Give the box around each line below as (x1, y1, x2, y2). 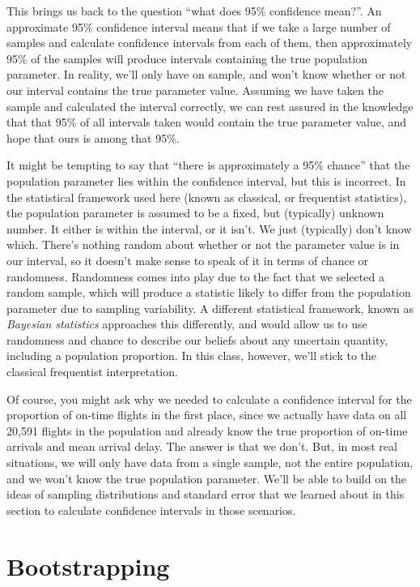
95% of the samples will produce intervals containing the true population (6, 49, 368, 66)
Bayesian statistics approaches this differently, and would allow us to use (6, 315, 367, 332)
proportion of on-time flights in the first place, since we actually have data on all (6, 406, 407, 423)
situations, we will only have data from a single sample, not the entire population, (6, 454, 414, 471)
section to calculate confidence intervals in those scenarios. (6, 501, 296, 518)
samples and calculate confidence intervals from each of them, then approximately (6, 34, 413, 51)
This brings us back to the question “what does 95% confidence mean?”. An (6, 2, 382, 19)
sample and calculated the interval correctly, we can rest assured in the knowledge (6, 97, 414, 114)
